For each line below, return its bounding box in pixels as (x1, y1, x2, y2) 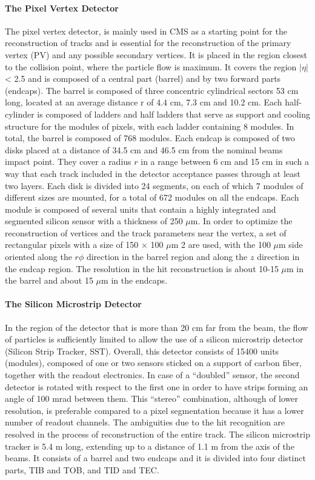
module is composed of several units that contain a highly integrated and (5, 202, 276, 215)
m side (279, 238, 303, 251)
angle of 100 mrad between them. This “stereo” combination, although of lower (5, 392, 299, 405)
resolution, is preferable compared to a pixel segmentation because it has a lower (5, 404, 304, 416)
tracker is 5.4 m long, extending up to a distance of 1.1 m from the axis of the (5, 439, 294, 452)
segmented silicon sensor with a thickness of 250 (5, 215, 183, 227)
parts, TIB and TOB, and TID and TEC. (5, 463, 159, 476)
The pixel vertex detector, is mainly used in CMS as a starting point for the (5, 24, 287, 37)
